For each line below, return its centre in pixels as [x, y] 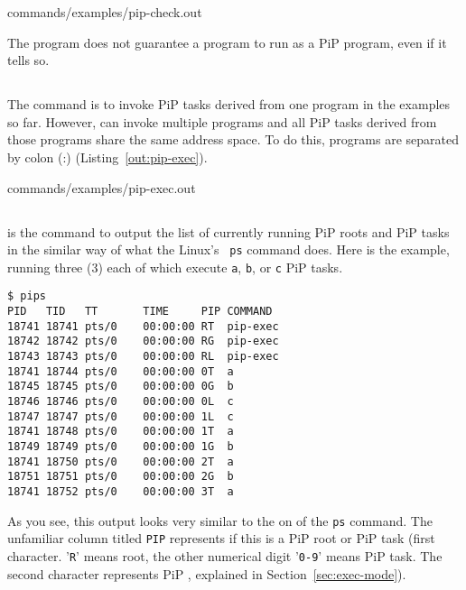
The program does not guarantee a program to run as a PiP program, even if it [227, 42]
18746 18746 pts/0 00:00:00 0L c [121, 402]
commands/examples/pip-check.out [105, 12]
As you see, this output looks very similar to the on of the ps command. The [220, 520]
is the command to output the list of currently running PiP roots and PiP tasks [228, 231]
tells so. [28, 60]
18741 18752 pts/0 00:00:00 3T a [121, 491]
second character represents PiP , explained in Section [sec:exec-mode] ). [207, 573]
